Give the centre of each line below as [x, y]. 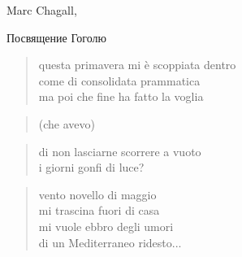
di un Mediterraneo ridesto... [110, 242]
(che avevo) [67, 123]
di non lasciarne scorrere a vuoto [120, 151]
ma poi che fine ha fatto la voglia [121, 96]
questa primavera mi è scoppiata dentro [137, 65]
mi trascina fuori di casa [99, 210]
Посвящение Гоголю [56, 37]
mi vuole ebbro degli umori [106, 226]
